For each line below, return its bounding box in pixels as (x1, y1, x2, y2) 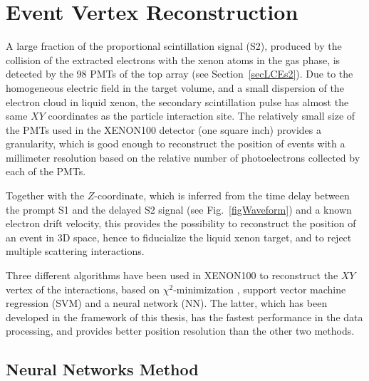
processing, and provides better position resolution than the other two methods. (6, 323, 355, 338)
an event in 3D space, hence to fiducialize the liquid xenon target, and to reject (6, 229, 352, 244)
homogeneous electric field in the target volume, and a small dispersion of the (6, 80, 344, 95)
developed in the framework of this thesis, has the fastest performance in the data (6, 309, 363, 324)
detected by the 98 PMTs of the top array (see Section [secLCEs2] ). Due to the (6, 66, 353, 81)
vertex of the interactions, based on (6, 281, 160, 296)
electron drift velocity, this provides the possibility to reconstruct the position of (6, 216, 356, 231)
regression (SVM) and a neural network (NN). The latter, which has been (6, 296, 328, 310)
